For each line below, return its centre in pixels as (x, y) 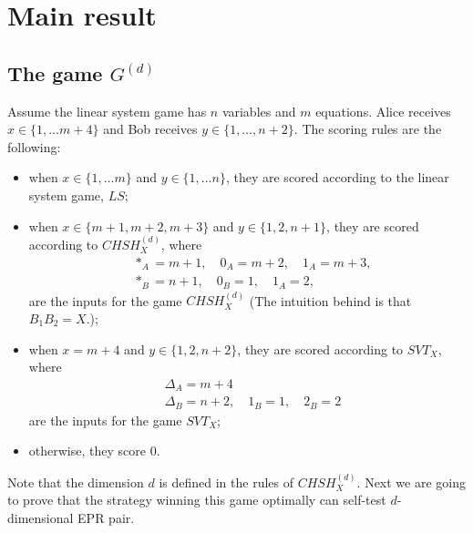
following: (34, 146)
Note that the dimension (76, 482)
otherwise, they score (87, 451)
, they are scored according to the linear (337, 177)
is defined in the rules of (226, 482)
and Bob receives (150, 129)
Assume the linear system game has (107, 111)
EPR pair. (106, 517)
